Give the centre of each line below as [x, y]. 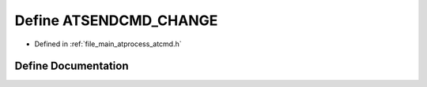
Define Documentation [72, 66]
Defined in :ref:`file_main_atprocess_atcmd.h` [108, 44]
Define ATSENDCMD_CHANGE [116, 20]
